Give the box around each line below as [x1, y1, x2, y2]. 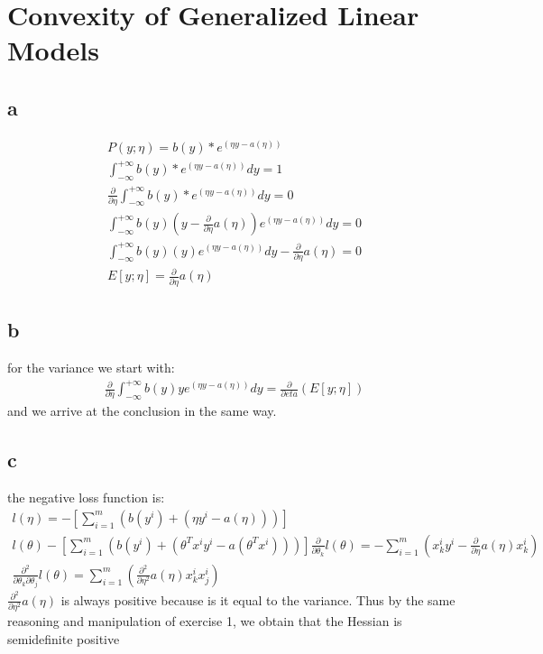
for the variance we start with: [7, 357, 175, 376]
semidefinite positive [7, 629, 120, 648]
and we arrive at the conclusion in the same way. [7, 401, 277, 420]
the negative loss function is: [7, 488, 165, 507]
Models [7, 32, 99, 69]
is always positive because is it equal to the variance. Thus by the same [60, 590, 456, 609]
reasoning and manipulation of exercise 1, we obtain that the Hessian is [7, 612, 402, 631]
